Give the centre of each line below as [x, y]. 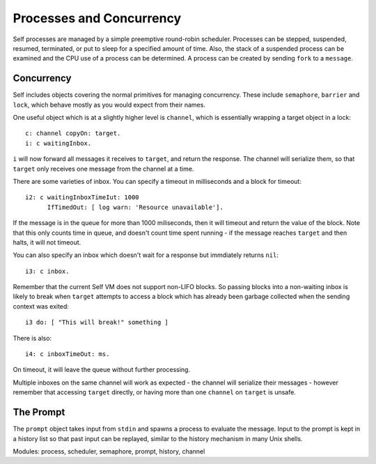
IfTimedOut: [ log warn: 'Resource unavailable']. [135, 207]
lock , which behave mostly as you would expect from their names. [109, 105]
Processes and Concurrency [97, 18]
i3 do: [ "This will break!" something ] [97, 323]
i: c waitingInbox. [58, 143]
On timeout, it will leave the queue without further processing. [102, 370]
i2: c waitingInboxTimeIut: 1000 [82, 198]
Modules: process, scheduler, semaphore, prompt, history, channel [109, 451]
